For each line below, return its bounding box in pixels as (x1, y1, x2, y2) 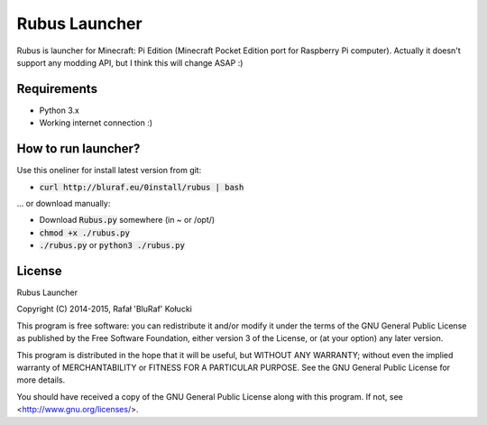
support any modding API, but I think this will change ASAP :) (16, 57, 243, 68)
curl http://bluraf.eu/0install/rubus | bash (39, 181, 244, 192)
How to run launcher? (16, 141, 141, 157)
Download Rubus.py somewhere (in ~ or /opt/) (39, 215, 216, 226)
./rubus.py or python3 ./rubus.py (39, 240, 185, 251)
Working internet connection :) (39, 117, 153, 128)
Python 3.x (39, 105, 80, 115)
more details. (16, 374, 66, 385)
